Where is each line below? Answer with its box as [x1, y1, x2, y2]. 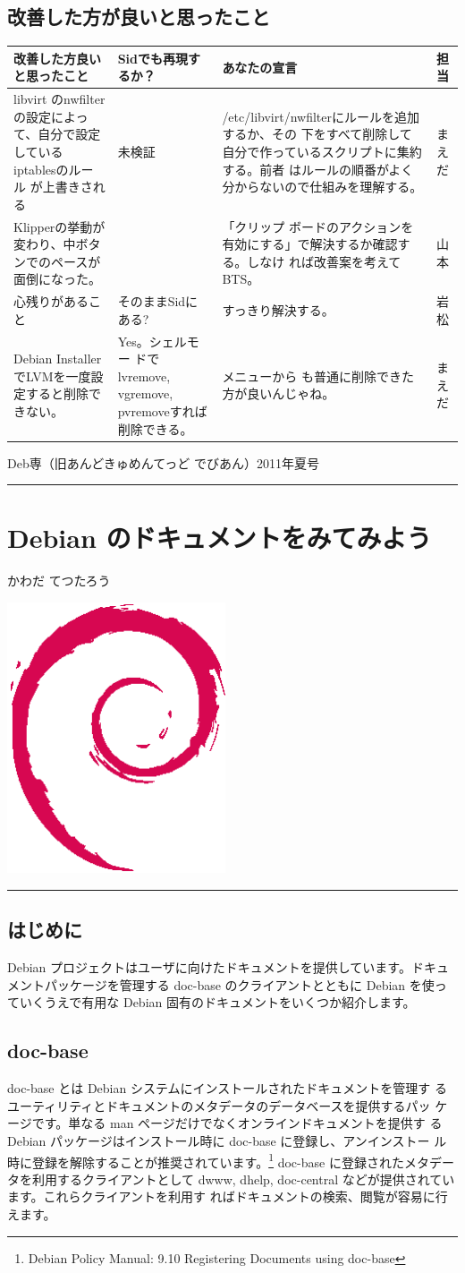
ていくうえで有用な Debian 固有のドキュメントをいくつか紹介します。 [7, 993, 416, 1012]
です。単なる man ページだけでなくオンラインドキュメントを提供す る [31, 1114, 443, 1132]
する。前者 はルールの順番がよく [222, 159, 414, 178]
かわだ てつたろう [7, 571, 111, 590]
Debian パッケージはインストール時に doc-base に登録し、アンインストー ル [7, 1131, 447, 1149]
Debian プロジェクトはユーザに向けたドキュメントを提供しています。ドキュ [7, 958, 449, 977]
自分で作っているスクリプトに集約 [222, 141, 422, 160]
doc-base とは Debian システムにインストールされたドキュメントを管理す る [7, 1079, 447, 1098]
